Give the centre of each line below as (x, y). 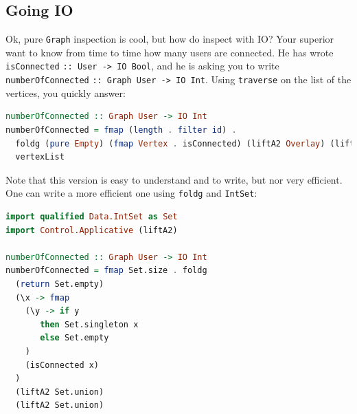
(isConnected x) (62, 365)
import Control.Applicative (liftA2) (92, 230)
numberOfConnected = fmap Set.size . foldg (106, 271)
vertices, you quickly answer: (66, 92)
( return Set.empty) (60, 284)
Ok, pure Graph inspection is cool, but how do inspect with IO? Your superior (170, 39)
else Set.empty (74, 338)
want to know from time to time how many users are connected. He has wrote (170, 52)
